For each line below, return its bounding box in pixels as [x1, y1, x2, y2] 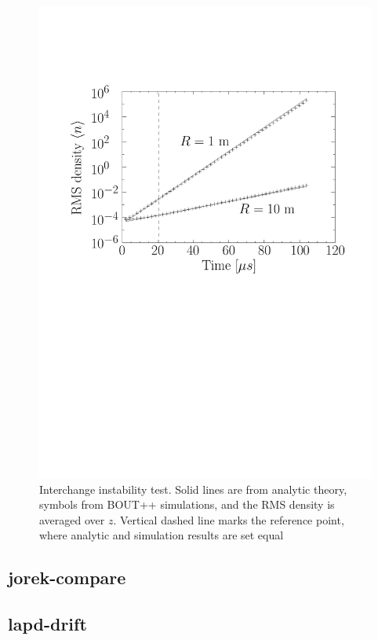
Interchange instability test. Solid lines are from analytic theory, [39, 480, 347, 497]
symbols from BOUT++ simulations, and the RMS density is [39, 496, 335, 513]
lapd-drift [8, 612, 87, 636]
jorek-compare [8, 565, 126, 590]
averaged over [39, 511, 105, 528]
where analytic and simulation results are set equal [39, 527, 284, 543]
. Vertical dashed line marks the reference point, [113, 511, 344, 528]
